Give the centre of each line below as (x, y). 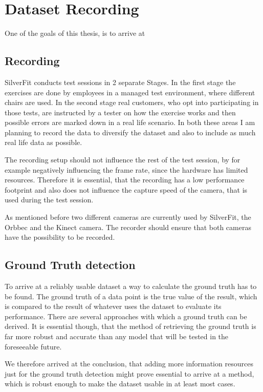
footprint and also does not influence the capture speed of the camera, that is (126, 189)
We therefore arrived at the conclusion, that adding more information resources (129, 364)
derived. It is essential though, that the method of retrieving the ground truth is (130, 326)
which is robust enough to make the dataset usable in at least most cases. (120, 384)
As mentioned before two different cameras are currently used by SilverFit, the (128, 217)
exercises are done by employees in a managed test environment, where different (130, 92)
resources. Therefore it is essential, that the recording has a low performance (125, 180)
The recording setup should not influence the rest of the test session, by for (123, 160)
